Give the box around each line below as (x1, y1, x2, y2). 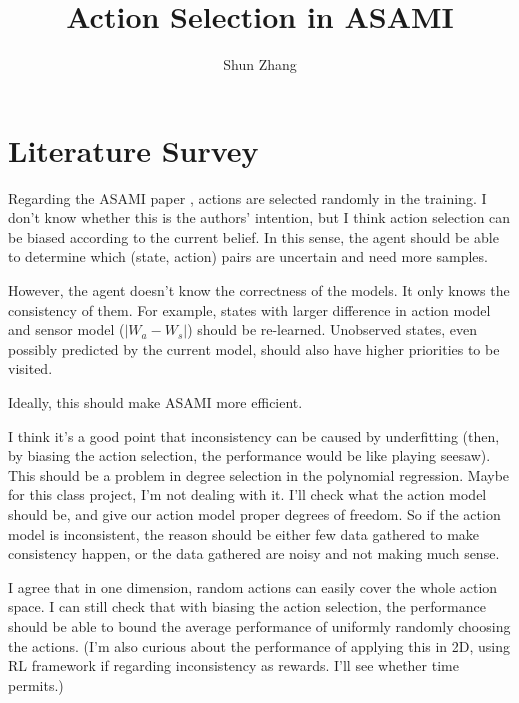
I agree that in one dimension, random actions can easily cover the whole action (8, 576, 498, 597)
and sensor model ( (8, 319, 125, 340)
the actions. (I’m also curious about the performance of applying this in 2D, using (8, 635, 511, 656)
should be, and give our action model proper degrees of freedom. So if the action (8, 503, 501, 524)
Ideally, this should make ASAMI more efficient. (8, 392, 303, 412)
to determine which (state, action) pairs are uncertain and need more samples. (8, 246, 488, 267)
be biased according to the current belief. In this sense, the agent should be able (8, 226, 499, 247)
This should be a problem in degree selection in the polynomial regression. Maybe (8, 464, 510, 485)
